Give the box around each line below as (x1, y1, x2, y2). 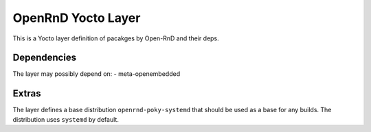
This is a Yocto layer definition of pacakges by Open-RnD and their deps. (12, 34, 219, 42)
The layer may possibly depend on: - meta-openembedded (12, 70, 181, 78)
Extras (12, 88, 41, 99)
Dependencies (12, 52, 77, 64)
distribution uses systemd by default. (12, 115, 120, 123)
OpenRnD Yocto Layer (12, 10, 141, 25)
